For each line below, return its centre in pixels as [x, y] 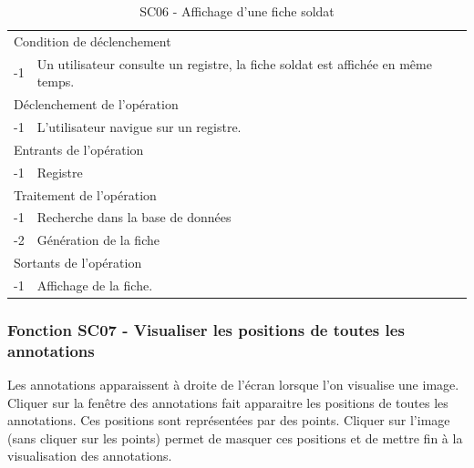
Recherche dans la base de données [134, 217]
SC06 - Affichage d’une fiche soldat [237, 11]
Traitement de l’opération [85, 194]
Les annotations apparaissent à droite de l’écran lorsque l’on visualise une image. [233, 385]
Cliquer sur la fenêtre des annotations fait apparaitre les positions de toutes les [228, 402]
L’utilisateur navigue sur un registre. [139, 126]
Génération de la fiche [98, 240]
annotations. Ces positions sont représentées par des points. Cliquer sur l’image [229, 420]
